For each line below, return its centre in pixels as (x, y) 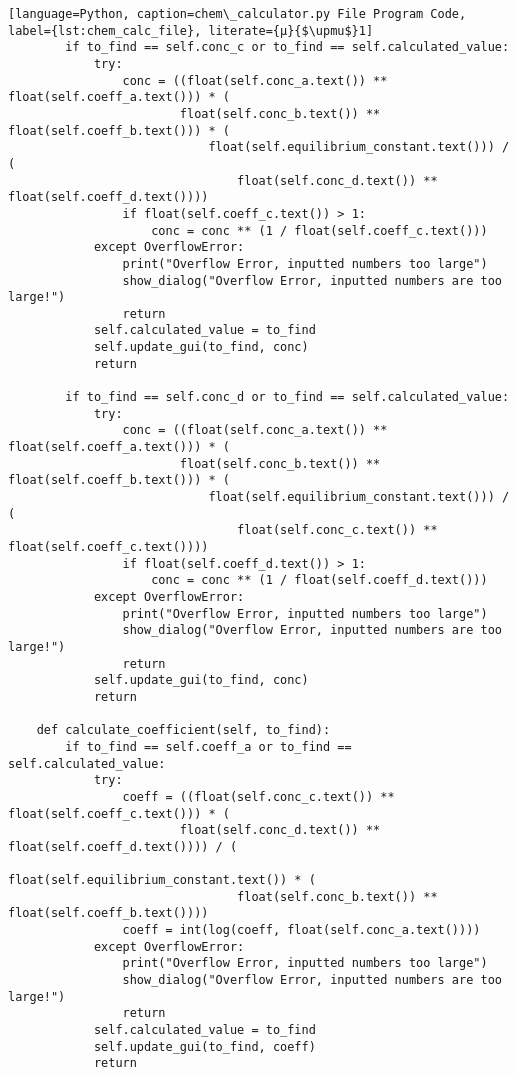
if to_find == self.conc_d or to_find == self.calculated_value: (287, 397)
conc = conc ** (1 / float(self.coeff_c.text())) (319, 230)
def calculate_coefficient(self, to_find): (183, 730)
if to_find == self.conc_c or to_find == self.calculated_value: (287, 47)
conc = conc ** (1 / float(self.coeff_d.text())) (319, 580)
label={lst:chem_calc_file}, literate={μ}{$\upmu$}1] (191, 30)
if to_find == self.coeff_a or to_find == (208, 746)
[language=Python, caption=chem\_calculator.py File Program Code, (237, 14)
